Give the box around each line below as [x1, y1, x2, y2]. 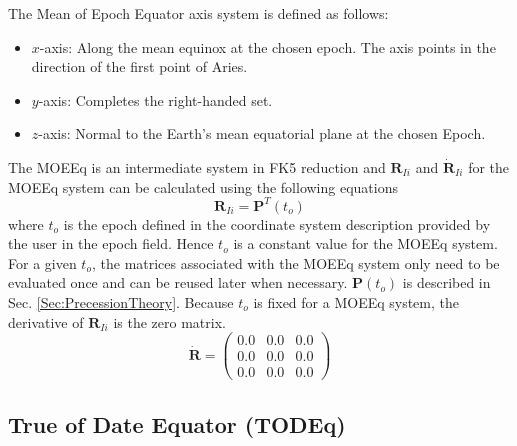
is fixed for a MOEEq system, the [253, 292, 459, 313]
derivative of [8, 311, 84, 332]
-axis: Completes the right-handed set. [38, 89, 273, 110]
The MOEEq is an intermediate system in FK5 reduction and [8, 156, 386, 177]
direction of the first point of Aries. [31, 56, 248, 77]
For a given [8, 252, 77, 273]
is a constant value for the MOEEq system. [233, 233, 498, 254]
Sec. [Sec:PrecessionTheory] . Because [8, 292, 234, 313]
